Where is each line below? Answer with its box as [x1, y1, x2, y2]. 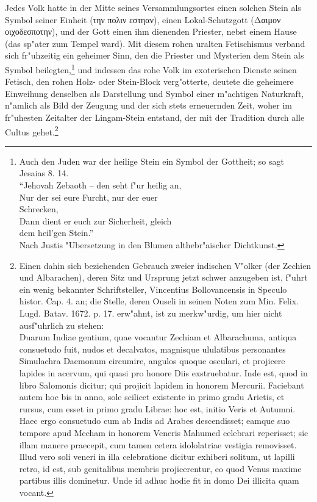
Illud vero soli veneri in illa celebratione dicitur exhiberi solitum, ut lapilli [19, 450, 295, 463]
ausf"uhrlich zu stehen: [19, 318, 104, 331]
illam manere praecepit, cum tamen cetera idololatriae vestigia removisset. [19, 438, 297, 451]
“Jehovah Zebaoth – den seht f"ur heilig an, [19, 179, 182, 192]
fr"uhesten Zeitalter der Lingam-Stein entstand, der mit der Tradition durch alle [5, 111, 305, 123]
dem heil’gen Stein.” [19, 226, 94, 239]
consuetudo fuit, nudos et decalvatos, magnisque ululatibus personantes [19, 342, 286, 355]
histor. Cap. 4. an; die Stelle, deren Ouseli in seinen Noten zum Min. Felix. [19, 295, 299, 307]
